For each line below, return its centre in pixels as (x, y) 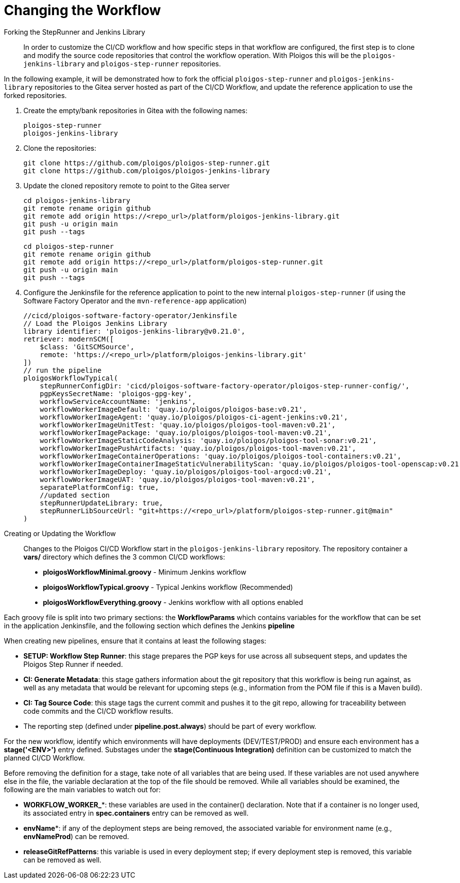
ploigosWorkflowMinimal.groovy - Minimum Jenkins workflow (145, 572)
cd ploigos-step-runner (69, 246)
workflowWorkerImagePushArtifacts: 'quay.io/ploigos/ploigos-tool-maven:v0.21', (198, 448)
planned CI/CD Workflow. (45, 758)
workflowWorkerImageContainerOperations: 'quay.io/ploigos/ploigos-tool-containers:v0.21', (220, 456)
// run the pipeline (63, 370)
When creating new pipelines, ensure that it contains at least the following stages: (135, 641)
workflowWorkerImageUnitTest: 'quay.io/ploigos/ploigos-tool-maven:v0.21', (188, 425)
